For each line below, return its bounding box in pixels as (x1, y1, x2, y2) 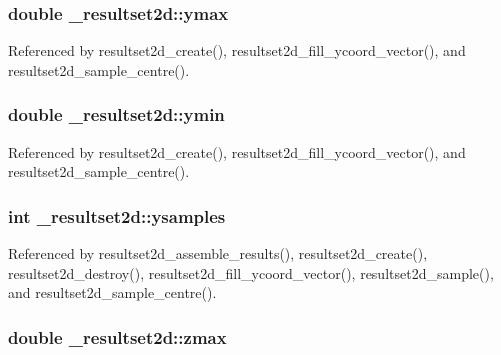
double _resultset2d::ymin (8, 102, 225, 127)
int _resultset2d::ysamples (8, 203, 226, 228)
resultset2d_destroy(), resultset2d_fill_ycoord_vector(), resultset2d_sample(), (8, 262, 494, 283)
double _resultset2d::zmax (8, 324, 227, 349)
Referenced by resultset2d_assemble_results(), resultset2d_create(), (8, 243, 428, 264)
